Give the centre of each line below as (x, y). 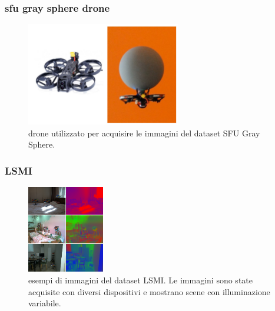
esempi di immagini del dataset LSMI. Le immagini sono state (140, 280)
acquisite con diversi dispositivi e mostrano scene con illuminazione (149, 291)
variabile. (45, 303)
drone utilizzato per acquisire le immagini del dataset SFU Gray (144, 133)
